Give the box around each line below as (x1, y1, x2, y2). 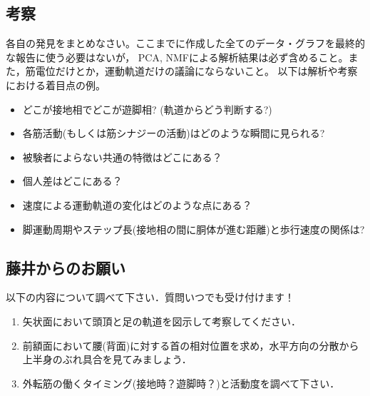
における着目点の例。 (6, 77, 106, 92)
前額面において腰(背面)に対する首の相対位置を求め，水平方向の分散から (22, 337, 359, 352)
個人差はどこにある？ (22, 173, 123, 188)
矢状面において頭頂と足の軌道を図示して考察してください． (22, 313, 302, 328)
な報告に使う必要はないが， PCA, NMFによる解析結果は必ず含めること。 (6, 49, 349, 64)
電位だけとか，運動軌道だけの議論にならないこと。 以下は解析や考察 (35, 64, 358, 78)
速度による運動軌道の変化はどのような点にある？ (22, 197, 252, 212)
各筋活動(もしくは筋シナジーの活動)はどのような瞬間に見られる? (22, 126, 325, 141)
